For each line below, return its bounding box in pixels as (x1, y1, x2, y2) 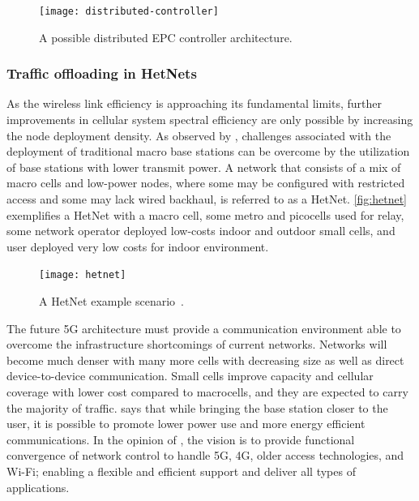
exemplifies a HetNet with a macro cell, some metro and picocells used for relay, (6, 206, 404, 223)
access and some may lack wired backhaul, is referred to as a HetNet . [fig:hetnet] (6, 191, 407, 208)
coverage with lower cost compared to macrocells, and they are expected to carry (6, 383, 408, 400)
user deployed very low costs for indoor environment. (6, 238, 269, 255)
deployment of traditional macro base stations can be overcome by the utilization (6, 143, 410, 160)
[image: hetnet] (39, 269, 126, 281)
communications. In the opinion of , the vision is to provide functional (6, 430, 355, 447)
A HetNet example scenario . (39, 293, 185, 310)
